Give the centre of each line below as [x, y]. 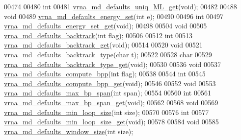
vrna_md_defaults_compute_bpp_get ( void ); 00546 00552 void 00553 [110, 83]
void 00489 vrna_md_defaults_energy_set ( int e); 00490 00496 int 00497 [114, 16]
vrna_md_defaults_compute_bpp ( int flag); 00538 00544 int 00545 [105, 74]
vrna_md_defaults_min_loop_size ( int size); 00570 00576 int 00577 [107, 112]
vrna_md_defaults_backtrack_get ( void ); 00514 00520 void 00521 [103, 45]
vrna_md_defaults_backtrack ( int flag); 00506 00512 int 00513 [98, 35]
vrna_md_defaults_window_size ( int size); [69, 131]
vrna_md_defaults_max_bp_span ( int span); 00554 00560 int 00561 [107, 93]
